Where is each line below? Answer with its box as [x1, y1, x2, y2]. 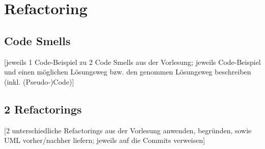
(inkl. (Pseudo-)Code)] [4, 76, 74, 87]
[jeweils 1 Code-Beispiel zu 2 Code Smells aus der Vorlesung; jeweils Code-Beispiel [4, 56, 261, 67]
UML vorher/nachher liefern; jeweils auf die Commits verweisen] [4, 135, 205, 145]
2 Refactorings [4, 101, 82, 117]
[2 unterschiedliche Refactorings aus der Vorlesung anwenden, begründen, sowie [4, 125, 252, 135]
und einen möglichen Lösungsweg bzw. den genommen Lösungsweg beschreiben [4, 66, 251, 77]
